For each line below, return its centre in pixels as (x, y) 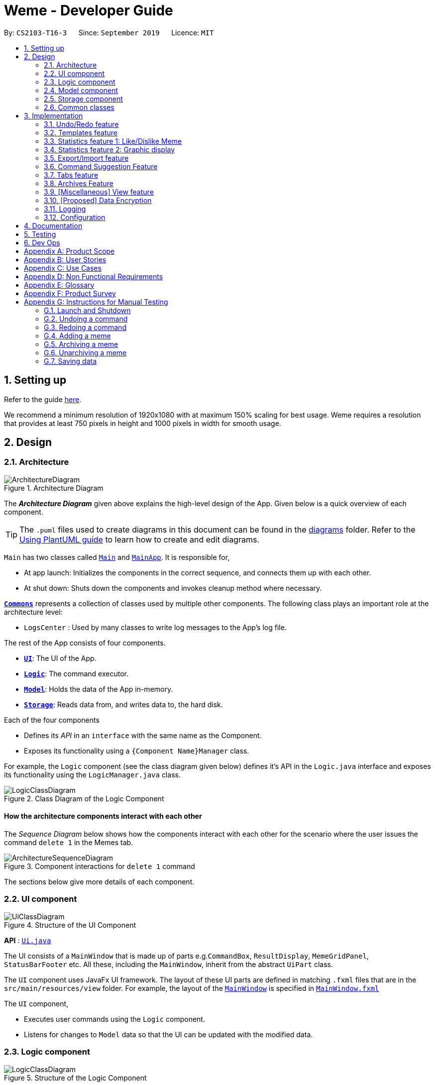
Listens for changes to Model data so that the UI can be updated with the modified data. (168, 1034)
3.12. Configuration (75, 217)
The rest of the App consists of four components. (85, 643)
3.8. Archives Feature (79, 183)
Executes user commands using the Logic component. (114, 1019)
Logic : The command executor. (76, 673)
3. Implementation (54, 115)
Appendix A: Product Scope (69, 251)
